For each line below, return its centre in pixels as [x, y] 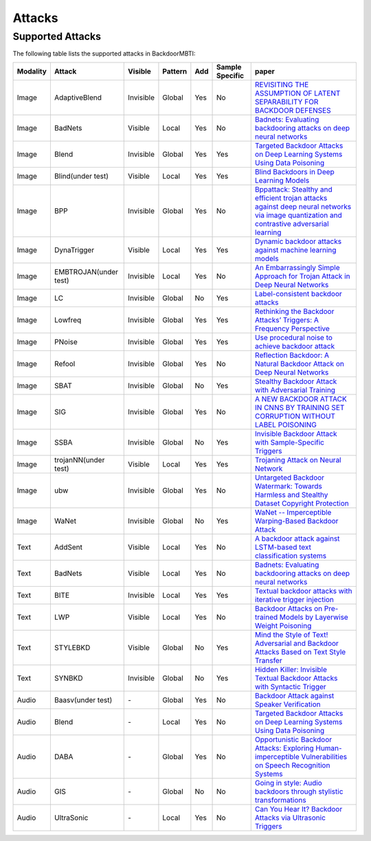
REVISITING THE [282, 85]
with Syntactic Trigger [290, 686]
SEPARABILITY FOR [286, 102]
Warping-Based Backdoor [296, 521]
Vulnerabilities [324, 756]
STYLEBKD [72, 647]
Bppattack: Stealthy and [293, 189]
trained [266, 617]
